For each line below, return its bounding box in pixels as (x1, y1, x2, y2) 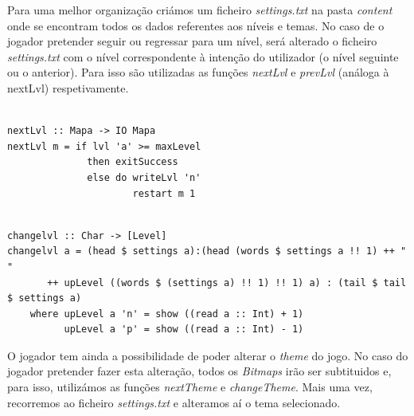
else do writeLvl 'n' (87, 171, 201, 183)
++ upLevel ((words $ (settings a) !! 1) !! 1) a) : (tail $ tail (47, 277, 407, 288)
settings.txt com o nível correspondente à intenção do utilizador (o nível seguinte (7, 48, 399, 65)
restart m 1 (132, 187, 196, 199)
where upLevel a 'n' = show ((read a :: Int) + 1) (29, 308, 304, 320)
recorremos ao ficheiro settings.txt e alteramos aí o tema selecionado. (7, 394, 341, 410)
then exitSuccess (87, 156, 178, 168)
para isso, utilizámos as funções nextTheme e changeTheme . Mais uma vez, (7, 379, 373, 395)
